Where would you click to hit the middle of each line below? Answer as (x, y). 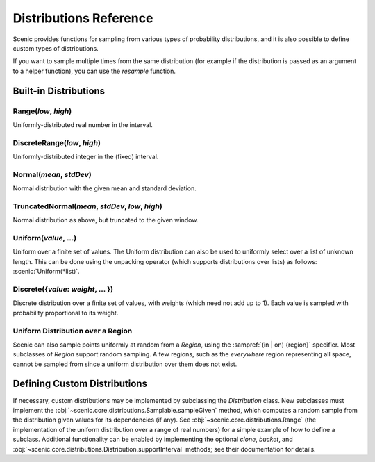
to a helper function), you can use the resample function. (94, 71)
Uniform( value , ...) (45, 238)
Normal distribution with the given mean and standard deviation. (105, 188)
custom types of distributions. (56, 48)
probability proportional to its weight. (66, 313)
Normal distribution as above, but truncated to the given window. (106, 220)
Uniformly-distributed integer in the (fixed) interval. (86, 157)
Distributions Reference (83, 18)
